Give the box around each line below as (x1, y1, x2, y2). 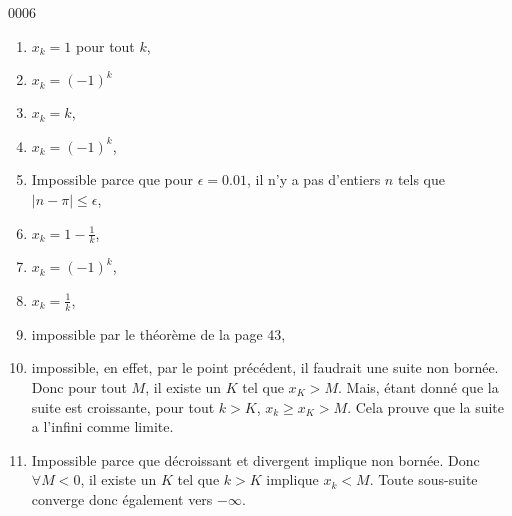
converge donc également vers (31, 488, 213, 509)
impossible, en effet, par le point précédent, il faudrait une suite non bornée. (31, 357, 499, 378)
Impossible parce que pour (31, 169, 194, 190)
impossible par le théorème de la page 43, (31, 323, 286, 344)
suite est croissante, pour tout (31, 396, 215, 417)
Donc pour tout (31, 377, 127, 397)
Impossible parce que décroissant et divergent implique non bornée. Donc (31, 449, 480, 470)
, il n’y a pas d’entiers (246, 169, 381, 190)
